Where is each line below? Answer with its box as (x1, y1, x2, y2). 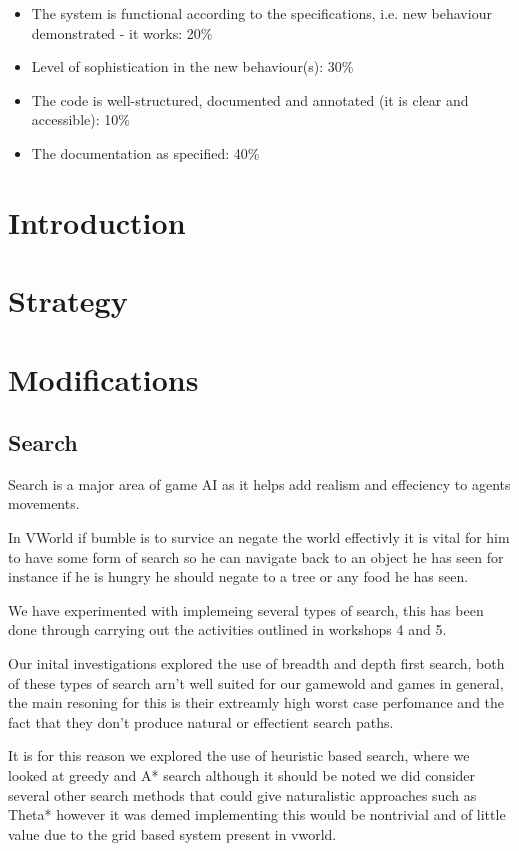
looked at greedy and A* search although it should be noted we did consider (8, 765, 476, 786)
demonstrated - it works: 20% (31, 22, 213, 43)
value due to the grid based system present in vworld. (8, 823, 337, 844)
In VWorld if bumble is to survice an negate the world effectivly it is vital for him (8, 527, 510, 548)
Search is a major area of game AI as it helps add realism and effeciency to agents (8, 473, 511, 494)
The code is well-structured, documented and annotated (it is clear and (31, 89, 469, 110)
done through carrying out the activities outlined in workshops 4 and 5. (8, 619, 447, 640)
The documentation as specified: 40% (31, 142, 260, 163)
